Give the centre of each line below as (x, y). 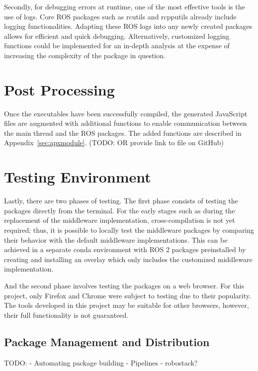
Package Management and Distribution (107, 341)
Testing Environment (78, 177)
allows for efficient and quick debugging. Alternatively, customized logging (117, 36)
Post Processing (59, 89)
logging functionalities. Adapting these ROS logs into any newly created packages (128, 26)
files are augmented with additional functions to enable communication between (126, 123)
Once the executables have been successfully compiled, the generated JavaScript (126, 113)
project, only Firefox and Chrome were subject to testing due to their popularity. (128, 295)
